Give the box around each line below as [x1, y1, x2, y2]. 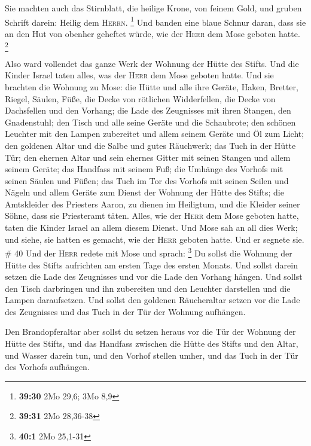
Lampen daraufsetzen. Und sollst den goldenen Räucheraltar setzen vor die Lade [5, 294, 300, 306]
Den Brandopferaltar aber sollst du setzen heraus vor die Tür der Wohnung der [5, 325, 296, 338]
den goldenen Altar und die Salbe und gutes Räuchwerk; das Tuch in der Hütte [5, 139, 296, 151]
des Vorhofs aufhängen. [5, 361, 90, 373]
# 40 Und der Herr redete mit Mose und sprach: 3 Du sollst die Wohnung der [5, 245, 292, 259]
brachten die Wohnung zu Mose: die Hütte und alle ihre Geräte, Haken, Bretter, [5, 80, 298, 93]
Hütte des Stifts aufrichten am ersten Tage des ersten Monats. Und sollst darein [5, 258, 298, 271]
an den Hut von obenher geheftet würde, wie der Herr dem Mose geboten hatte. [5, 27, 300, 39]
